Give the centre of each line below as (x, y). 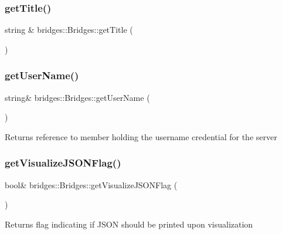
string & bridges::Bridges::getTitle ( (69, 30)
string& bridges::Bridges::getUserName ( (77, 97)
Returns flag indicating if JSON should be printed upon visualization (129, 224)
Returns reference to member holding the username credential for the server (141, 136)
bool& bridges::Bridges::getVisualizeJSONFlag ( (91, 184)
